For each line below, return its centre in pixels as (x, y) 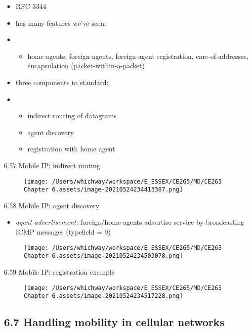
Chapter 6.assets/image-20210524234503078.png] (104, 256)
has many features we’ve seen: (61, 23)
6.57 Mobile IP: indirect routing (52, 165)
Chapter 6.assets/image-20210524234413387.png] (104, 190)
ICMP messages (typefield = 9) (63, 232)
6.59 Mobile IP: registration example (59, 271)
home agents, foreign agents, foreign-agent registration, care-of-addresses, (138, 56)
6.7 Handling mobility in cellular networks (114, 322)
